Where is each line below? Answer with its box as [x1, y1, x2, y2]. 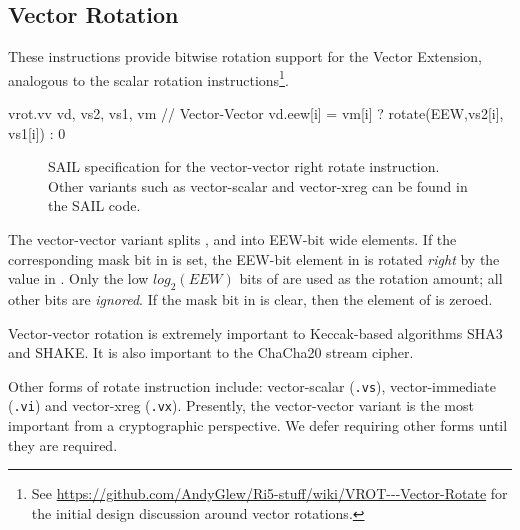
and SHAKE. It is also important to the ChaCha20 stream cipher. [8, 342, 414, 363]
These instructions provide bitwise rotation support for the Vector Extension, [8, 46, 482, 67]
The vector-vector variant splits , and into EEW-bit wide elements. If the [8, 229, 457, 250]
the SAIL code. [48, 195, 141, 216]
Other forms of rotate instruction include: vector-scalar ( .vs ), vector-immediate [8, 375, 496, 396]
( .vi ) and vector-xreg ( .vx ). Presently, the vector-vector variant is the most [8, 395, 474, 416]
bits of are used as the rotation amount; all [239, 268, 503, 289]
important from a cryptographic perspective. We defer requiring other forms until [8, 415, 508, 436]
